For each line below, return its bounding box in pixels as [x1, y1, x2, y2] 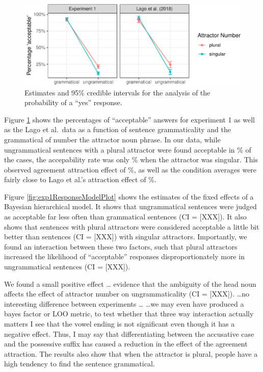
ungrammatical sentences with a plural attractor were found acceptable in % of [4, 144, 251, 155]
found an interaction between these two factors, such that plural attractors [4, 241, 238, 252]
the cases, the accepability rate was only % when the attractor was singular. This [4, 154, 258, 165]
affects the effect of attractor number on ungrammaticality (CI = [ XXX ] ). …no [4, 288, 249, 299]
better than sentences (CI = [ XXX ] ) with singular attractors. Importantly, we [4, 231, 247, 242]
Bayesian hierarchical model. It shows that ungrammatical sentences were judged [4, 201, 257, 212]
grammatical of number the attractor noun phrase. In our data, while [4, 134, 221, 144]
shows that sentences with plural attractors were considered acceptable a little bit [4, 221, 259, 232]
